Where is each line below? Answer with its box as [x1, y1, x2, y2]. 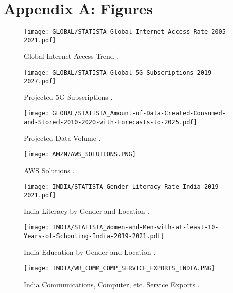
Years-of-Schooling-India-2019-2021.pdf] [24, 232, 165, 240]
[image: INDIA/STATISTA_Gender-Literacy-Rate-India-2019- [24, 183, 222, 191]
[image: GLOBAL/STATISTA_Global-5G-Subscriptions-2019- [24, 69, 215, 77]
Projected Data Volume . [24, 133, 101, 143]
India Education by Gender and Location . [24, 247, 156, 257]
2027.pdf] [24, 77, 56, 85]
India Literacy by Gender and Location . [24, 206, 150, 216]
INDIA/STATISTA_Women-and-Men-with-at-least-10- [52, 224, 219, 231]
